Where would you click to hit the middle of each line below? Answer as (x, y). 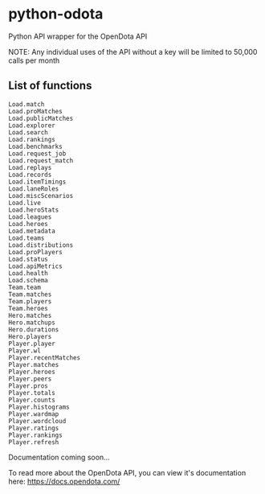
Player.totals (32, 393)
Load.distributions (41, 245)
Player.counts (32, 400)
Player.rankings (35, 435)
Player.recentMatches (45, 358)
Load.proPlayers (35, 252)
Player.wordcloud (37, 421)
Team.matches (30, 294)
